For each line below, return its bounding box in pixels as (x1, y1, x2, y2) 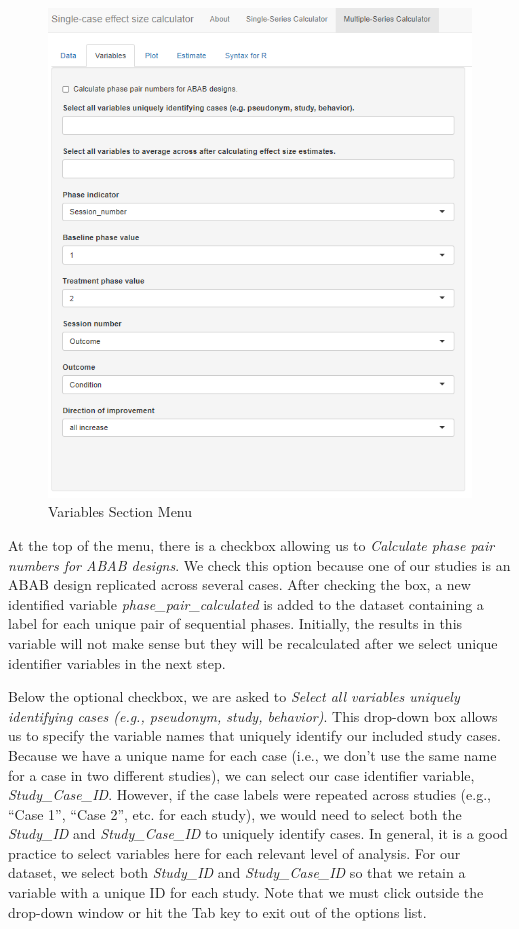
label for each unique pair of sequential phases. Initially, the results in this (8, 613, 463, 634)
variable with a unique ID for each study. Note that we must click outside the (8, 882, 484, 903)
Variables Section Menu (48, 501, 193, 522)
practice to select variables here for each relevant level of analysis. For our (8, 842, 461, 863)
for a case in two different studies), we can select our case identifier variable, (8, 764, 475, 785)
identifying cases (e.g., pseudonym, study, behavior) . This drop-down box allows (8, 705, 498, 726)
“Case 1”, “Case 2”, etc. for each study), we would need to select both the (8, 803, 462, 824)
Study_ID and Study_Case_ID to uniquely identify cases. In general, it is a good (8, 823, 508, 844)
